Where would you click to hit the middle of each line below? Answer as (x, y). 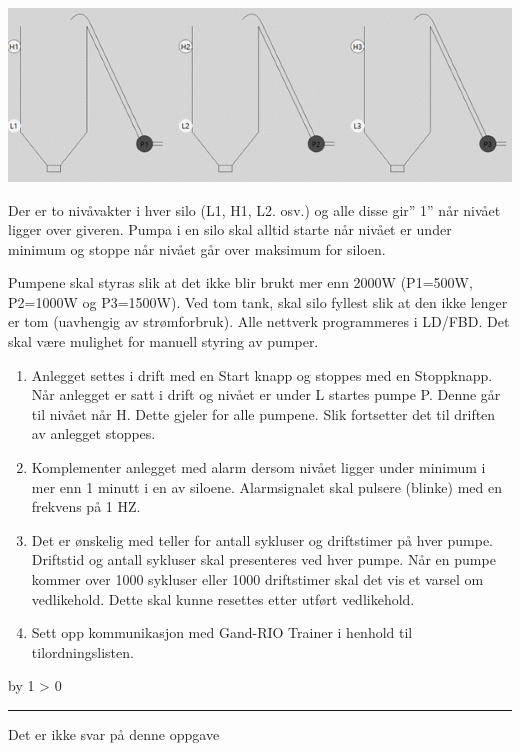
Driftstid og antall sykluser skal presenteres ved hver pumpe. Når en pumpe (263, 559)
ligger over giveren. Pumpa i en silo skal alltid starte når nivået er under (230, 229)
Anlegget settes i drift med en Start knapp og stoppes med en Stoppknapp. (262, 374)
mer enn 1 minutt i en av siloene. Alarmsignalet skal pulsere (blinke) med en (266, 486)
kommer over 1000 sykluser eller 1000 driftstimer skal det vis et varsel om (257, 579)
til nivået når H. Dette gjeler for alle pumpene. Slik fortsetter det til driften (263, 413)
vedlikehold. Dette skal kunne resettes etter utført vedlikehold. (223, 598)
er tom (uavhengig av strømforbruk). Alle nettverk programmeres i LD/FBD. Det (259, 321)
